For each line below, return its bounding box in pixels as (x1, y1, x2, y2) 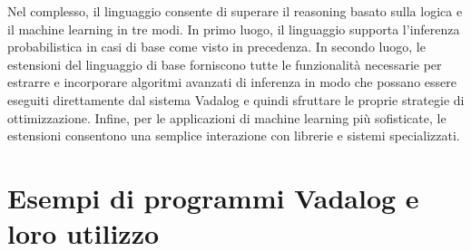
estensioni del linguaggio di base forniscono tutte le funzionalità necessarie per (7, 54, 442, 73)
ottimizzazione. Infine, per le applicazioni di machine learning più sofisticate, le (7, 108, 446, 127)
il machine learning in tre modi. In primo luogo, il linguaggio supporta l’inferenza (7, 19, 460, 38)
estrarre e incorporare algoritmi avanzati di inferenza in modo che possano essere (7, 72, 456, 92)
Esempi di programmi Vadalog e (7, 179, 419, 216)
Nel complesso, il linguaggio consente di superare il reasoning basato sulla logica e (7, 2, 463, 20)
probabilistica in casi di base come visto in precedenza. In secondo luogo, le (7, 37, 426, 56)
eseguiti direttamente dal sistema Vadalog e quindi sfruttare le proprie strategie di (7, 90, 465, 109)
